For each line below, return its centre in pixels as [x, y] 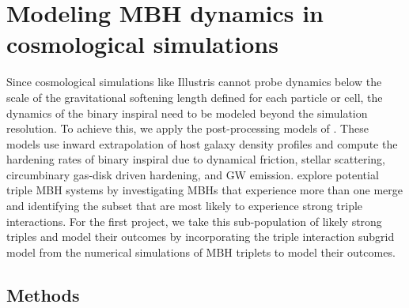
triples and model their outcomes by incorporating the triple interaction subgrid [201, 237]
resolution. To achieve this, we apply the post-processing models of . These [187, 128]
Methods [43, 294]
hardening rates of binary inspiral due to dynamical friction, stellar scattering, [196, 159]
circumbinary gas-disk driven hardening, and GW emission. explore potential [193, 174]
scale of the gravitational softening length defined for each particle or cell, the [195, 97]
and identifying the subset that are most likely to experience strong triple [185, 206]
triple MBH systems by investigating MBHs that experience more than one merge [204, 190]
